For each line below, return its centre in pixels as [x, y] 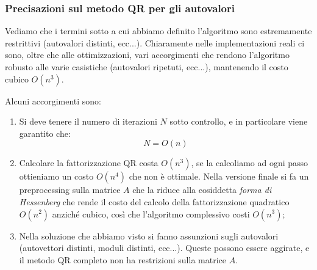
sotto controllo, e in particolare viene [239, 121]
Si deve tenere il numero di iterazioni [88, 121]
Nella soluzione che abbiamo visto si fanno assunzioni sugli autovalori [149, 235]
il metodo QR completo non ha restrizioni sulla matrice [123, 259]
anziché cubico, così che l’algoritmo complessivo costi [151, 213]
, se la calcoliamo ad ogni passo [250, 163]
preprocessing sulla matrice [70, 190]
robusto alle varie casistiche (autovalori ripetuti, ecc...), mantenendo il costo [147, 67]
